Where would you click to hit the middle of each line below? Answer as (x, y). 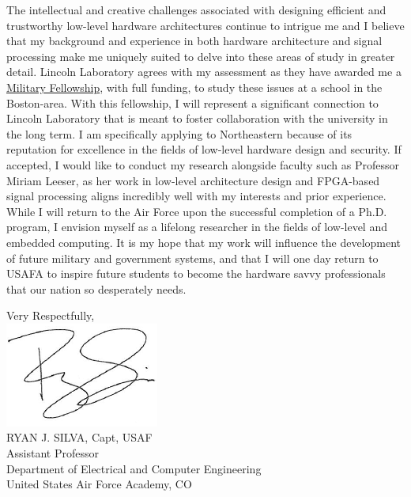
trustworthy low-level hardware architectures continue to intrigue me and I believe (205, 25)
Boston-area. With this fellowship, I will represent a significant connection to (192, 102)
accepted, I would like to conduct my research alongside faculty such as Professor (203, 164)
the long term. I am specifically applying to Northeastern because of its (179, 133)
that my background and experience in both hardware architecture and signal (194, 41)
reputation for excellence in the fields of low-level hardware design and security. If (204, 149)
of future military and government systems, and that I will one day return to (192, 258)
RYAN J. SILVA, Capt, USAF (79, 437)
